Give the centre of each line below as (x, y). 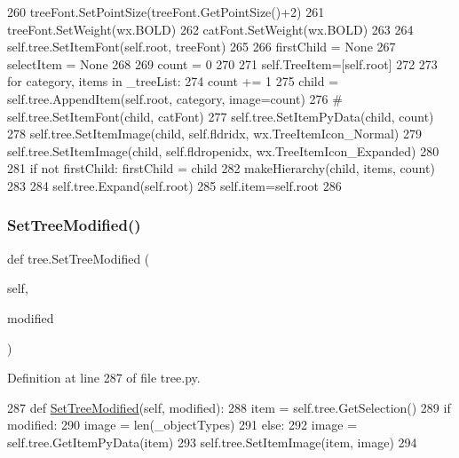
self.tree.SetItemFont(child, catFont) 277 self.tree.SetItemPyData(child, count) (221, 116)
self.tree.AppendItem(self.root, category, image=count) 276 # (175, 98)
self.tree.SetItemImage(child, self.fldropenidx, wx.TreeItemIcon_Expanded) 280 (223, 150)
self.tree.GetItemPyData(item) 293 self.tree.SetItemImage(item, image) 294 (212, 442)
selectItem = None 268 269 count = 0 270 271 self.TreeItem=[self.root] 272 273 (222, 63)
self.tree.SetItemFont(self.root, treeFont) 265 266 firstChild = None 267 (202, 47)
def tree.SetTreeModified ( (79, 258)
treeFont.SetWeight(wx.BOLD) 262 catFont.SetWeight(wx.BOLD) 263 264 (210, 29)
